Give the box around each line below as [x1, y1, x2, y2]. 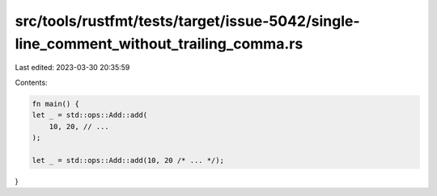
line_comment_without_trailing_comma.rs [15, 35, 303, 52]
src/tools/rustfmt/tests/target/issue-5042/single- [15, 12, 360, 30]
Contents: [15, 77, 48, 87]
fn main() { [32, 99, 80, 108]
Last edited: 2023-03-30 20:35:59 [15, 63, 130, 73]
